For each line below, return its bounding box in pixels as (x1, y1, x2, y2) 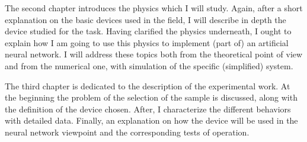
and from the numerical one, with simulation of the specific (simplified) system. (5, 59, 293, 72)
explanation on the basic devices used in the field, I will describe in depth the (5, 13, 286, 25)
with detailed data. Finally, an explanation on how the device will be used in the (5, 114, 298, 127)
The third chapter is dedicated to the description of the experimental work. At (5, 79, 290, 92)
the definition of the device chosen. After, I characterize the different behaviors (5, 102, 291, 115)
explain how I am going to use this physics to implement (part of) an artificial (5, 36, 289, 49)
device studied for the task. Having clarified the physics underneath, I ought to (5, 25, 292, 37)
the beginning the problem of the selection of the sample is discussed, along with (5, 91, 298, 104)
